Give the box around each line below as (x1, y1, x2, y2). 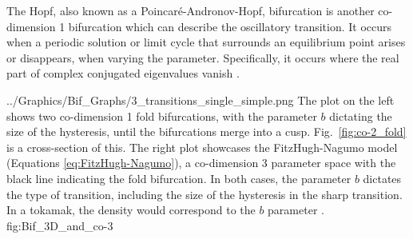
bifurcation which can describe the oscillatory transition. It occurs (68, 18, 392, 34)
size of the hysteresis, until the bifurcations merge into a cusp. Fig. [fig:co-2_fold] (6, 123, 407, 140)
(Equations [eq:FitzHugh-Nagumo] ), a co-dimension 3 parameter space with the (6, 154, 396, 171)
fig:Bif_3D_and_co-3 (6, 217, 113, 233)
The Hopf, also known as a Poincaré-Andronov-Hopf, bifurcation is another (6, 2, 375, 18)
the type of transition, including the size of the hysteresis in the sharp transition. (6, 185, 403, 202)
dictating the (329, 107, 392, 124)
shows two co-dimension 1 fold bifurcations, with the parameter (6, 107, 317, 124)
